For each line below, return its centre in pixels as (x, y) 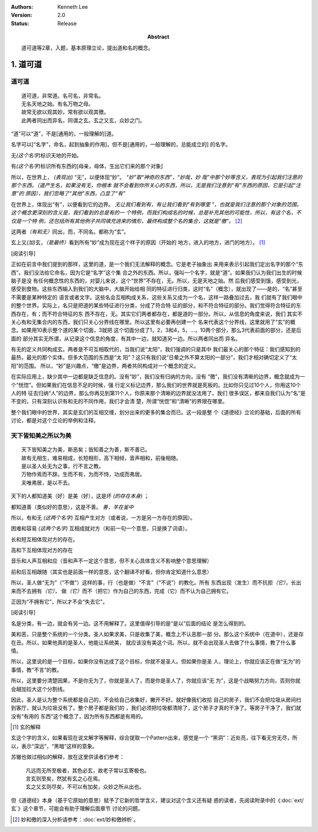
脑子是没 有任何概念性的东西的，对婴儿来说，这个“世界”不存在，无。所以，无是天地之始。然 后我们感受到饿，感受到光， (157, 281)
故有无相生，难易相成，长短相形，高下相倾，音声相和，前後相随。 (101, 458)
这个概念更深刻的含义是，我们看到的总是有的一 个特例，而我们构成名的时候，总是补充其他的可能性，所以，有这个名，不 (156, 213)
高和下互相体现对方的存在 (42, 550)
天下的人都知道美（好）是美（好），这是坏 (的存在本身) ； (80, 496)
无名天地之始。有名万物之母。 (57, 104)
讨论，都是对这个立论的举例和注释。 (55, 420)
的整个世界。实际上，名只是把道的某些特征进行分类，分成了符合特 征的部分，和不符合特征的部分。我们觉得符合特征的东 (156, 305)
